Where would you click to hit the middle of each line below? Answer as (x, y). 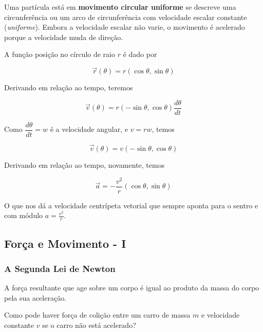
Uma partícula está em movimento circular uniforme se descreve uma (120, 7)
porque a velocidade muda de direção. (64, 37)
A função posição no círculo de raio (60, 54)
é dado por (140, 54)
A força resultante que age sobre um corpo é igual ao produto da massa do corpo (132, 288)
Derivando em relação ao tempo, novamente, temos (84, 165)
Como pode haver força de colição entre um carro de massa (97, 315)
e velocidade (220, 315)
